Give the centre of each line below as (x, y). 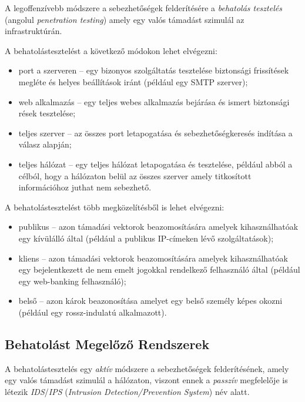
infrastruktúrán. (33, 31)
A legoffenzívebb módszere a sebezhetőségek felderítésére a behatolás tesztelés (143, 8)
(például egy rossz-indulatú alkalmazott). (93, 312)
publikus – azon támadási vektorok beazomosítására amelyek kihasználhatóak (158, 227)
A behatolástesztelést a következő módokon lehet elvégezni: (111, 50)
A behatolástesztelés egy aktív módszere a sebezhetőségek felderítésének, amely (147, 368)
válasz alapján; (45, 144)
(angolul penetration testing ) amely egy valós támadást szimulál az (125, 19)
